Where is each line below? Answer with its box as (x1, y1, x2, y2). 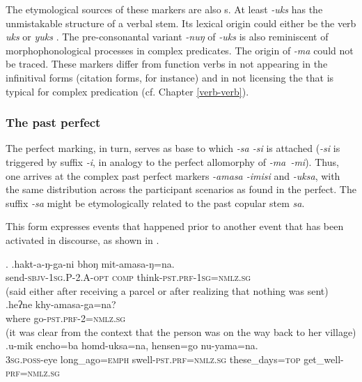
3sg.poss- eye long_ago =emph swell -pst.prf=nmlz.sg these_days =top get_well (6, 351, 341, 366)
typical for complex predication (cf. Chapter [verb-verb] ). (6, 84, 249, 98)
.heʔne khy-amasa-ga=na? (6, 297, 116, 312)
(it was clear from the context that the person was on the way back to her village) (6, 324, 356, 339)
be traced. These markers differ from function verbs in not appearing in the (6, 56, 328, 71)
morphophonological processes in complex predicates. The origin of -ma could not (6, 43, 354, 57)
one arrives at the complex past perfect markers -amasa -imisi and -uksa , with (6, 168, 340, 183)
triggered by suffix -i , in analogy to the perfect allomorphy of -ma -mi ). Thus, (6, 154, 339, 169)
